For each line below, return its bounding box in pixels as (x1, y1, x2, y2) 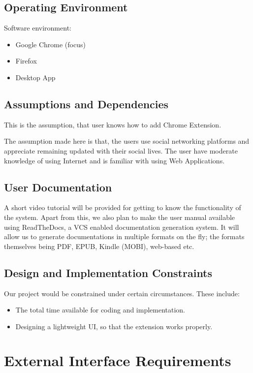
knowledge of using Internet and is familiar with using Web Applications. (4, 155, 225, 165)
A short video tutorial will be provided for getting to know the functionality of (4, 202, 241, 213)
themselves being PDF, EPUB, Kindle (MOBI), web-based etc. (4, 241, 194, 251)
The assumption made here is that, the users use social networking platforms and (4, 136, 250, 146)
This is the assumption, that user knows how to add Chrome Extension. (4, 119, 221, 129)
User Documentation (4, 179, 112, 194)
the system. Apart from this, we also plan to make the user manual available (4, 212, 235, 222)
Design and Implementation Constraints (4, 265, 213, 280)
